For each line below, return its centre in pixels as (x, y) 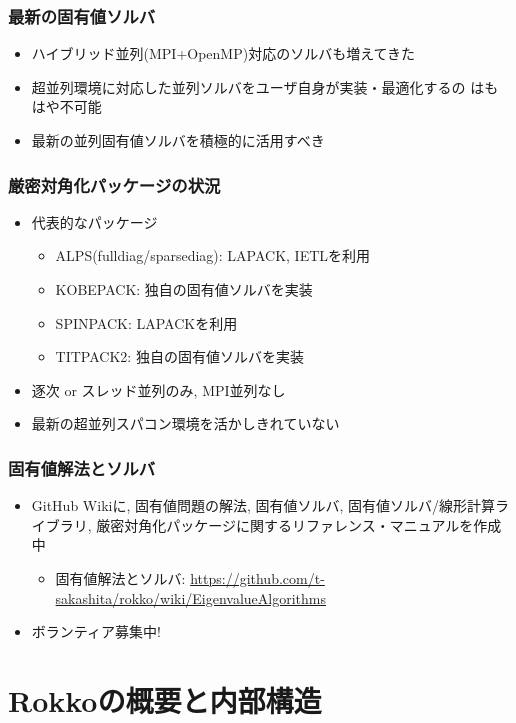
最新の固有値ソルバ (82, 15)
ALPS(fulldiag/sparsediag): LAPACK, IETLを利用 (213, 255)
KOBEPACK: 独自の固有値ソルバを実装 (184, 289)
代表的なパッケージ (94, 221)
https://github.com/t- (257, 577)
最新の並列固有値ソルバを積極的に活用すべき (178, 140)
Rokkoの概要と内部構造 (165, 699)
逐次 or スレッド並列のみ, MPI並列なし (158, 389)
